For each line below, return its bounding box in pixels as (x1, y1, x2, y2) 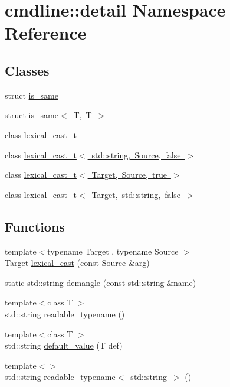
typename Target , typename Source (47, 245, 179, 257)
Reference (5, 21, 87, 45)
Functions (5, 217, 65, 235)
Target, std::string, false (91, 188, 181, 200)
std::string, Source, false (91, 148, 181, 161)
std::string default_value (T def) (5, 339, 123, 352)
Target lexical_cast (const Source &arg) (5, 256, 150, 269)
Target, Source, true (91, 168, 167, 181)
